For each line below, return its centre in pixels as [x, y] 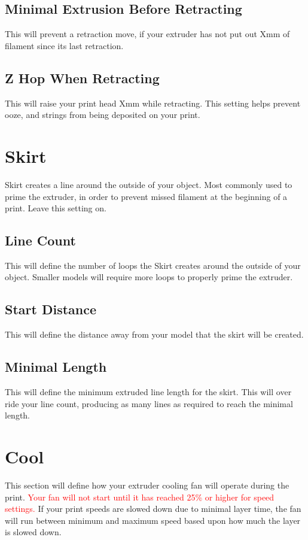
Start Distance [51, 309]
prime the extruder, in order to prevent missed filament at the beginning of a [146, 196]
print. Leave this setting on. [56, 208]
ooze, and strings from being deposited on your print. [103, 115]
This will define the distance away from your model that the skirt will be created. [154, 334]
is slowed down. [33, 532]
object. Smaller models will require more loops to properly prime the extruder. [149, 277]
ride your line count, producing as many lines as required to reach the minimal [149, 403]
